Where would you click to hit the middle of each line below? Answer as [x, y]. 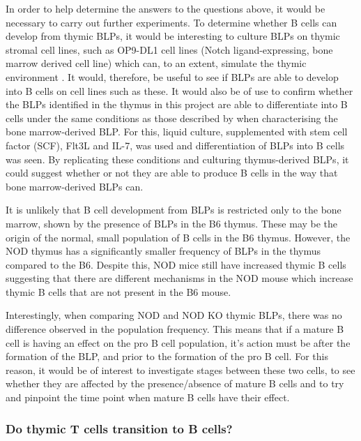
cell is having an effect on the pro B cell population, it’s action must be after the [178, 342]
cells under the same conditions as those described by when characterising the [172, 118]
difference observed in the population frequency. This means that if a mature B [175, 329]
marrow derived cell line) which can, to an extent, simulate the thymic [156, 63]
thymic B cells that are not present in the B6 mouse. [118, 291]
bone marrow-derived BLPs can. [75, 186]
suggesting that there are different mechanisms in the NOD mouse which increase [179, 278]
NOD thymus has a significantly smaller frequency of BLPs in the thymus [163, 251]
